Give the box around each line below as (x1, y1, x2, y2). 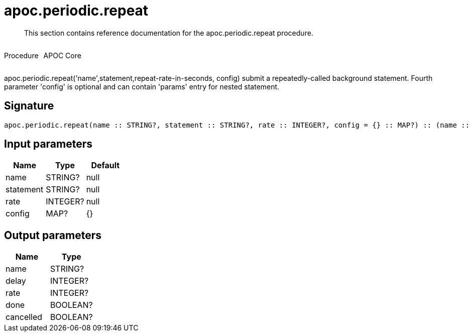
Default (91, 160, 120, 171)
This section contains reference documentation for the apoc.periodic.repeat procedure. (24, 28, 313, 37)
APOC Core (43, 51, 81, 60)
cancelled (6, 312, 43, 322)
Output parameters (4, 229, 101, 242)
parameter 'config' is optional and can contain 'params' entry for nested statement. (4, 82, 280, 91)
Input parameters (4, 138, 93, 151)
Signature (4, 99, 54, 113)
